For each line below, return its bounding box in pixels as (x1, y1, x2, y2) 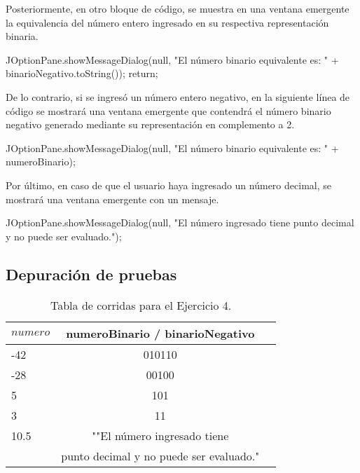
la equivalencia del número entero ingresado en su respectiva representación (6, 15, 329, 29)
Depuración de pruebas (6, 263, 177, 285)
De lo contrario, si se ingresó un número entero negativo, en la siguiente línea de (6, 89, 350, 104)
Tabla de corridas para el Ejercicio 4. (50, 296, 232, 313)
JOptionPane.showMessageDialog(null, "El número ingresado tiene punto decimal (6, 215, 354, 230)
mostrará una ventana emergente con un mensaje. (6, 191, 219, 206)
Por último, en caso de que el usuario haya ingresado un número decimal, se (6, 177, 331, 192)
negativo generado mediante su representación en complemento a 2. (6, 117, 295, 132)
